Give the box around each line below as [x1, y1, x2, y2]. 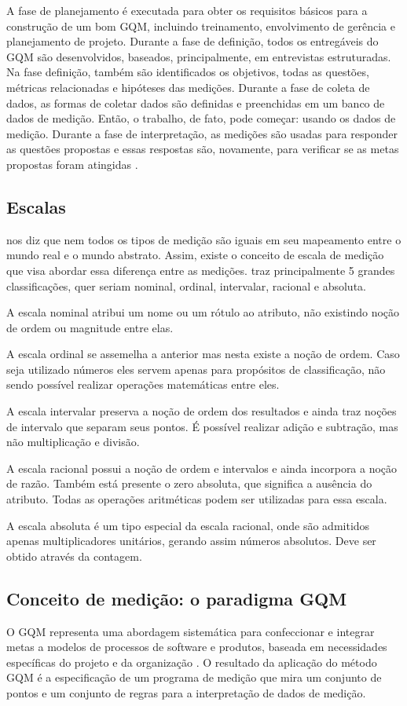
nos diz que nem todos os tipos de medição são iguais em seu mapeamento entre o [6, 231, 401, 247]
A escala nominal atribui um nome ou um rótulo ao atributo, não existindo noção [6, 304, 400, 320]
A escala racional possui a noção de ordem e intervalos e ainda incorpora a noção [6, 459, 398, 476]
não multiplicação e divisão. [6, 433, 140, 450]
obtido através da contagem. [6, 547, 142, 564]
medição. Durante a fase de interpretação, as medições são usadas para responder [6, 125, 398, 141]
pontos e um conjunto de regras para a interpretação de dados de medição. [6, 685, 366, 701]
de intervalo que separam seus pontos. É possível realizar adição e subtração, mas [6, 418, 398, 434]
